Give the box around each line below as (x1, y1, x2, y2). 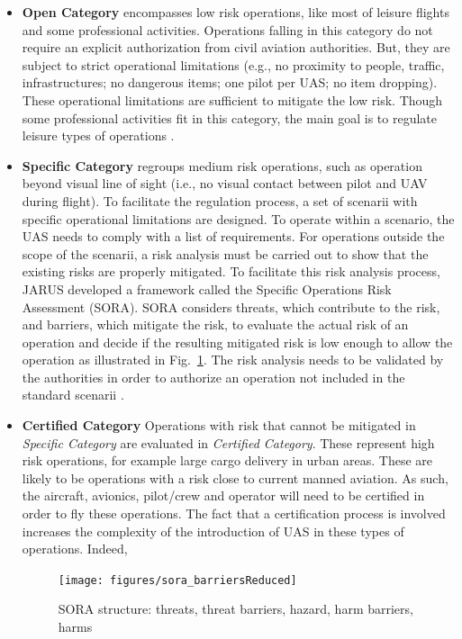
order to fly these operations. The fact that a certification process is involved (22, 504, 446, 523)
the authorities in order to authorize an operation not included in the (22, 367, 405, 386)
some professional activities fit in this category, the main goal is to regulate (22, 108, 438, 127)
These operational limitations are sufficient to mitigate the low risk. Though (22, 90, 443, 109)
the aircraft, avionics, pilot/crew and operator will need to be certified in (22, 486, 425, 505)
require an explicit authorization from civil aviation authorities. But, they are (22, 38, 450, 57)
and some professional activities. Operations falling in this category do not (22, 20, 433, 39)
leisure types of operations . (22, 126, 175, 145)
